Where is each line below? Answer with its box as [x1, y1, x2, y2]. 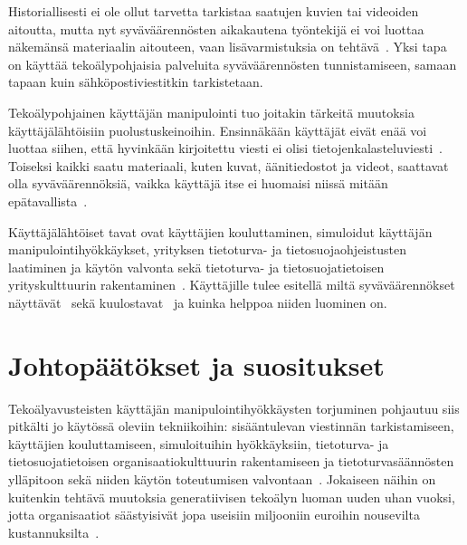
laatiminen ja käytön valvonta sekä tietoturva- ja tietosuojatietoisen [8, 257, 385, 276]
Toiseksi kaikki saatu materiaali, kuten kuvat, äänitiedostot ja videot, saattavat [8, 156, 449, 175]
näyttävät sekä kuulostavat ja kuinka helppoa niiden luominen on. [8, 292, 387, 311]
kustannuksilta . [8, 522, 100, 541]
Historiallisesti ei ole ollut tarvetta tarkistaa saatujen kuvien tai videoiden [8, 2, 419, 20]
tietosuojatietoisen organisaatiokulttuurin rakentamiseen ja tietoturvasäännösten [8, 452, 454, 471]
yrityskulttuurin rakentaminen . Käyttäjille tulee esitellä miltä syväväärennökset [8, 275, 455, 294]
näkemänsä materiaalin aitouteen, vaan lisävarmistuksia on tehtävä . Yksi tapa [8, 37, 447, 56]
